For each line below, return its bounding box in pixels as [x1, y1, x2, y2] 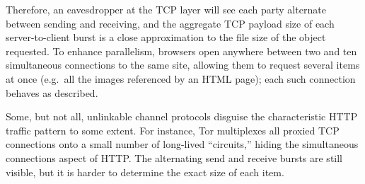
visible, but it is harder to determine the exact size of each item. [6, 164, 284, 179]
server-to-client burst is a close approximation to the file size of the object [6, 30, 326, 45]
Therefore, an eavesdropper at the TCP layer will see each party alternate [6, 2, 326, 16]
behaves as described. [6, 85, 98, 100]
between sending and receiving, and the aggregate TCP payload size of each [6, 16, 335, 30]
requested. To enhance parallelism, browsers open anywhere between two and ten [6, 43, 357, 58]
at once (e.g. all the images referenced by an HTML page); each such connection [6, 71, 356, 86]
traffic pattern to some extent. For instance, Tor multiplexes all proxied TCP [6, 122, 340, 137]
